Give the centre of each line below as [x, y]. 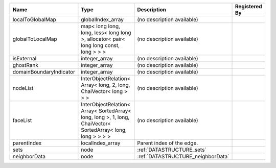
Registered [249, 6]
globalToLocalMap [35, 39]
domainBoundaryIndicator [44, 72]
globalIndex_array [102, 19]
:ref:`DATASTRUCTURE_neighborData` [183, 157]
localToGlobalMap [34, 19]
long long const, [100, 45]
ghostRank [25, 65]
